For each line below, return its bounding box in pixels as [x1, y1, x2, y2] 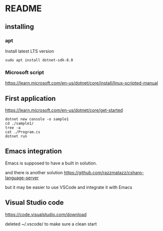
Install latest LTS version [5, 48, 54, 54]
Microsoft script [5, 69, 44, 76]
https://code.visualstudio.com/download [5, 211, 87, 217]
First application [5, 94, 56, 103]
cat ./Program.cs [5, 129, 41, 135]
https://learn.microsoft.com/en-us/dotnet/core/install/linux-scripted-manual [5, 80, 158, 86]
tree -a [5, 125, 21, 130]
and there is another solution [5, 169, 63, 175]
